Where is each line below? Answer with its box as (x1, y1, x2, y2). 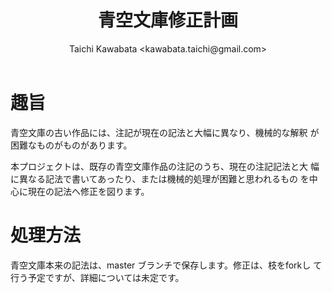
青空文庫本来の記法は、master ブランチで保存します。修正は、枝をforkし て (10, 259, 323, 271)
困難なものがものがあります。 (10, 139, 133, 151)
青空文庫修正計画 (97, 9, 238, 32)
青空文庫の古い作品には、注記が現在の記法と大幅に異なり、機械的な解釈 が (10, 126, 320, 138)
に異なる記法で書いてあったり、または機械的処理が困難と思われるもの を (10, 172, 310, 185)
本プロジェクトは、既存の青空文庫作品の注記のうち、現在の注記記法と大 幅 (10, 160, 320, 172)
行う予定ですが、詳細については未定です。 (10, 271, 185, 283)
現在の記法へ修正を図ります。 (27, 185, 150, 197)
